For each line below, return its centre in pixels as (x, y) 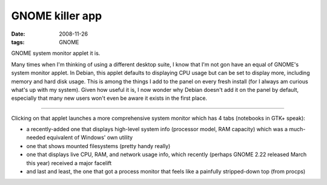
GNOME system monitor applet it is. (56, 53)
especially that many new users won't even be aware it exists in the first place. (109, 98)
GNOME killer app (57, 16)
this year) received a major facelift (69, 163)
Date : (18, 34)
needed (36, 138)
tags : (18, 42)
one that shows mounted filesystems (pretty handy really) (98, 146)
